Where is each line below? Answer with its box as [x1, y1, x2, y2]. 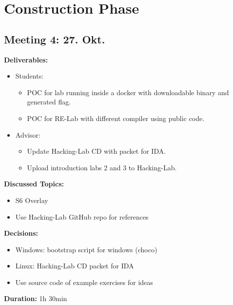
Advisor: [15, 129, 40, 140]
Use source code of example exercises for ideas [15, 277, 153, 287]
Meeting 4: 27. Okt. [4, 31, 105, 46]
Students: [15, 71, 44, 81]
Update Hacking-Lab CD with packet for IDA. [27, 146, 166, 156]
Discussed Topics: [4, 179, 64, 189]
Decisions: [4, 228, 38, 238]
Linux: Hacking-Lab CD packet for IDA [15, 261, 134, 271]
